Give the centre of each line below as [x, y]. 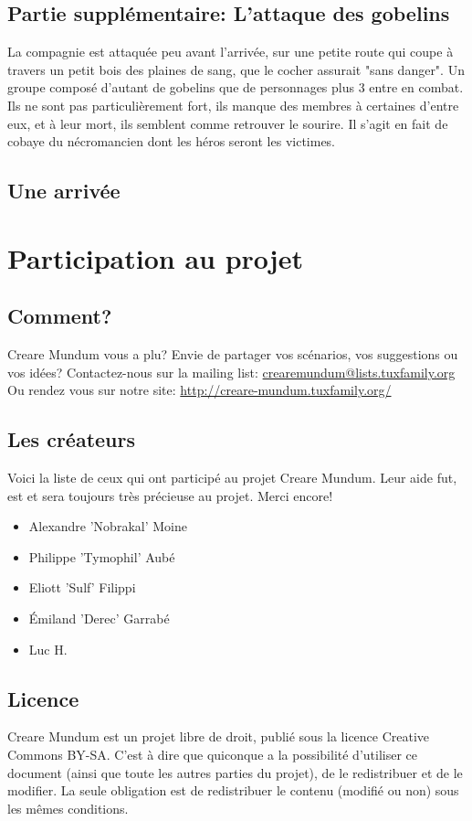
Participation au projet [155, 257]
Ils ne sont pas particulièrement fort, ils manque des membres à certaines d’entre [233, 105]
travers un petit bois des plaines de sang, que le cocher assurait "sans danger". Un [236, 69]
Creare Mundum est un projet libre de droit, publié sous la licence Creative [219, 736]
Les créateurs [72, 439]
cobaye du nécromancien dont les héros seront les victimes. [172, 141]
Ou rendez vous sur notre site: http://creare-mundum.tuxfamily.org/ [199, 390]
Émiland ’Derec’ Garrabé [99, 618]
